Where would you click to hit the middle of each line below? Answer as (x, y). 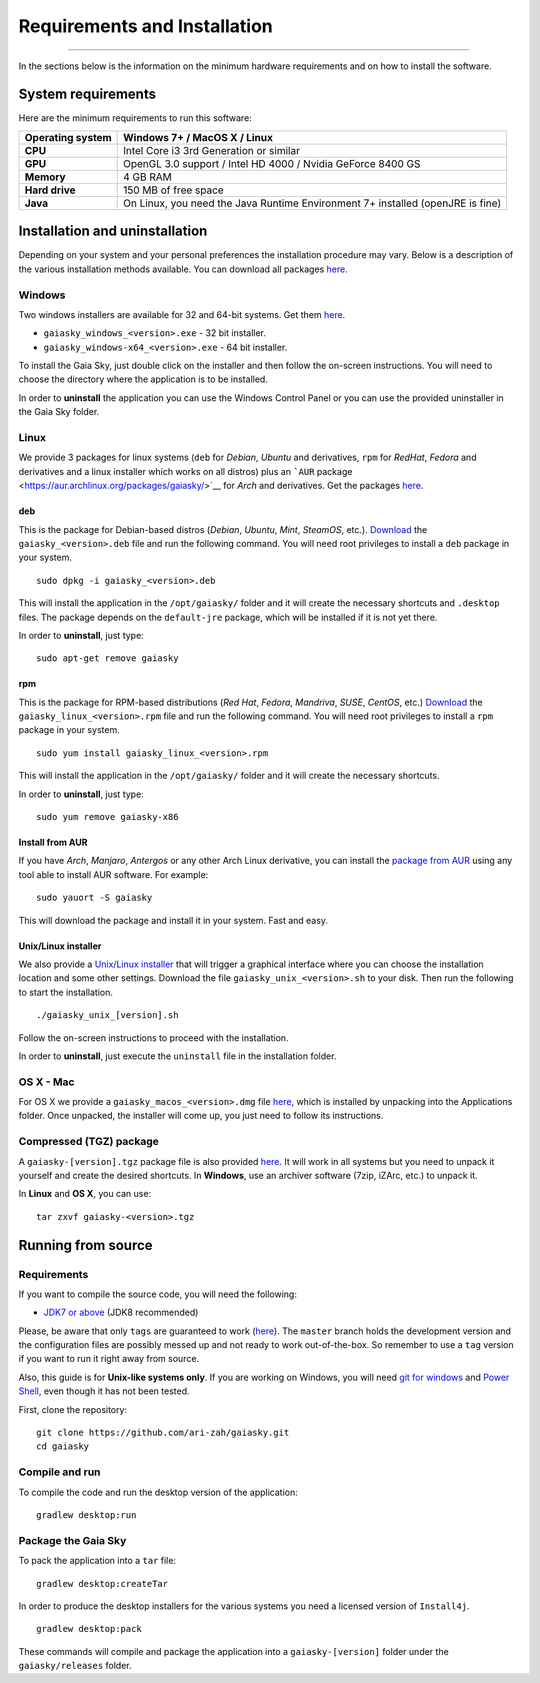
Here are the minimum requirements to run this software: (135, 118)
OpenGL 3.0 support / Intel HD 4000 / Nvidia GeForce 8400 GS (272, 163)
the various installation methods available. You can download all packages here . (183, 269)
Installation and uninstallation (113, 231)
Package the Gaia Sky (72, 1540)
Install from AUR (53, 842)
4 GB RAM (147, 177)
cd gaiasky (63, 1446)
